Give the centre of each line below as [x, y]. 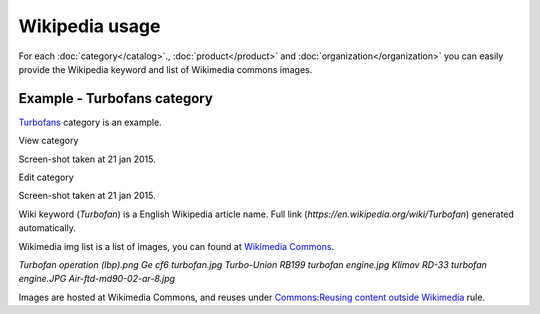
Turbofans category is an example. [90, 122]
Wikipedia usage [89, 26]
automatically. [47, 228]
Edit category [46, 177]
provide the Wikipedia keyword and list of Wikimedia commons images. [165, 69]
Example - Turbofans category [116, 98]
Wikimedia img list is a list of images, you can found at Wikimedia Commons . [176, 246]
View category [48, 141]
